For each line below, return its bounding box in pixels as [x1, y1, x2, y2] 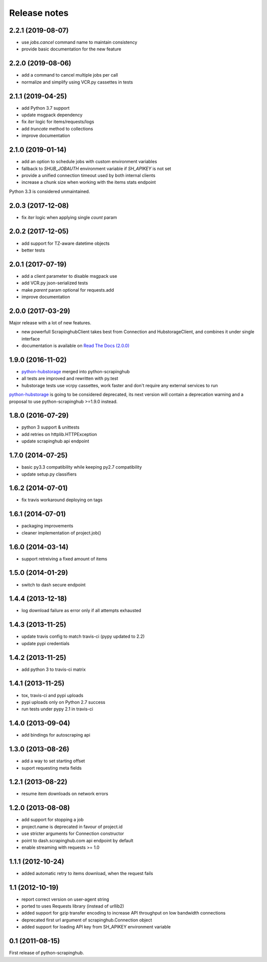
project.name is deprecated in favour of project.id [21, 824, 123, 830]
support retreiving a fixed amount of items [21, 556, 107, 562]
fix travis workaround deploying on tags [21, 497, 103, 503]
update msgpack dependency [21, 112, 83, 118]
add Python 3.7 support [21, 105, 70, 111]
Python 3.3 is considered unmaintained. [9, 188, 90, 194]
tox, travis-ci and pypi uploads [21, 692, 84, 698]
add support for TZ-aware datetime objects [21, 240, 110, 246]
